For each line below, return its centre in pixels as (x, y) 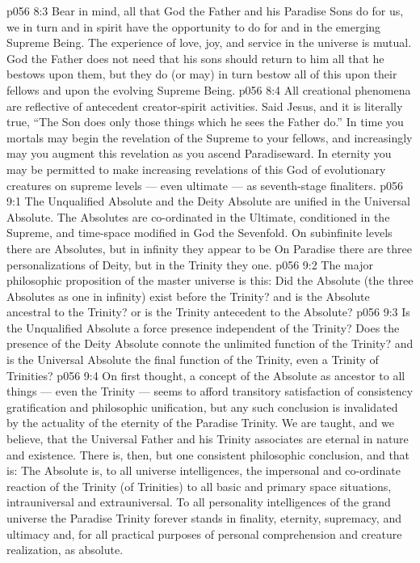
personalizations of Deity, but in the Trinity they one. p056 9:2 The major (190, 264)
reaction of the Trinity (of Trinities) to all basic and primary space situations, (199, 486)
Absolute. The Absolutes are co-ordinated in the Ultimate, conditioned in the (198, 216)
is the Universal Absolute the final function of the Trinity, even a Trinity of (193, 360)
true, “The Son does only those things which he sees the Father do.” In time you (205, 122)
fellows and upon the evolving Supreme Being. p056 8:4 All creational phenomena (209, 89)
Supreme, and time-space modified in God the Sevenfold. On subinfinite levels (199, 233)
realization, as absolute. (65, 550)
